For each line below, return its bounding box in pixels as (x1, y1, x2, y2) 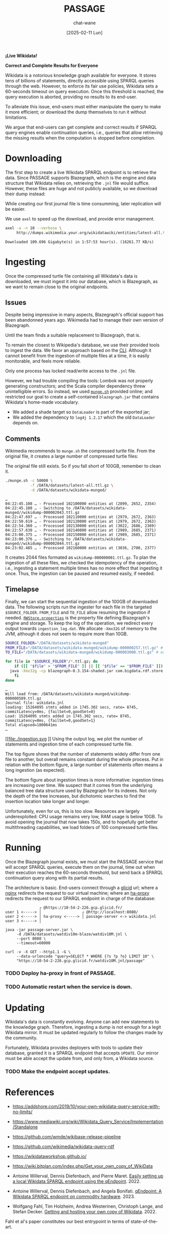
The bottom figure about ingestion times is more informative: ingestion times (5, 777, 164, 783)
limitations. (5, 114, 28, 120)
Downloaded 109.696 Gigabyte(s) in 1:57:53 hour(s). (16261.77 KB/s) (5, 239, 154, 244)
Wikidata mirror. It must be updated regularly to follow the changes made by (5, 1030, 163, 1036)
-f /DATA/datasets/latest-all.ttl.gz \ (30, 483, 114, 488)
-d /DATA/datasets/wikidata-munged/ (30, 488, 107, 493)
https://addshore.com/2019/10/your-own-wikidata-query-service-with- (12, 1104, 160, 1110)
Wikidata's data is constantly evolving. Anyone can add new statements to (5, 1019, 159, 1025)
